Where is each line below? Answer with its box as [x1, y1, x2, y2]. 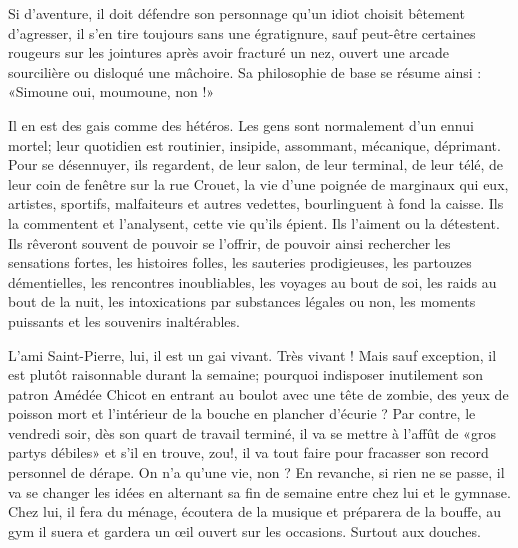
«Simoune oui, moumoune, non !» [8, 81, 215, 102]
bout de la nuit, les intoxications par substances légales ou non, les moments [8, 291, 476, 312]
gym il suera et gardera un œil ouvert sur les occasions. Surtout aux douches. [8, 520, 481, 541]
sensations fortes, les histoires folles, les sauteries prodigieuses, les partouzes [8, 252, 472, 273]
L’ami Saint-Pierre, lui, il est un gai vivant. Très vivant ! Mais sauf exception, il [8, 344, 497, 365]
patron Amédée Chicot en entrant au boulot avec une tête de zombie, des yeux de [8, 383, 509, 404]
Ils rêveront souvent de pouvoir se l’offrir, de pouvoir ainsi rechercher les [8, 232, 451, 253]
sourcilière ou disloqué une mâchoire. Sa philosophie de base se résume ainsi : [8, 61, 482, 82]
